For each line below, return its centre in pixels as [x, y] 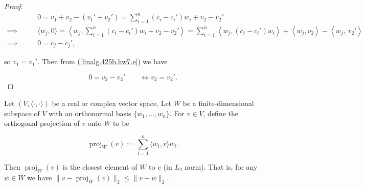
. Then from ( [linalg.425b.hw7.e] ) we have [102, 61]
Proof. [14, 6]
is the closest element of [100, 166]
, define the [221, 113]
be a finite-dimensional [218, 103]
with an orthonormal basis [90, 113]
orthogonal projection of [42, 123]
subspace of [22, 113]
